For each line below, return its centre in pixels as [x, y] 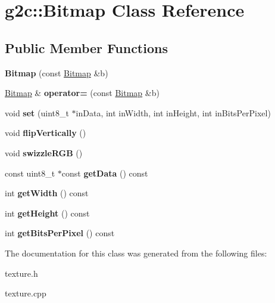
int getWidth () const [47, 193]
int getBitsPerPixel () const [60, 233]
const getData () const [105, 173]
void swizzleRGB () [44, 152]
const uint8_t [30, 173]
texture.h [21, 273]
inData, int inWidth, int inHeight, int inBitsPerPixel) [173, 112]
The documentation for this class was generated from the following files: [136, 253]
